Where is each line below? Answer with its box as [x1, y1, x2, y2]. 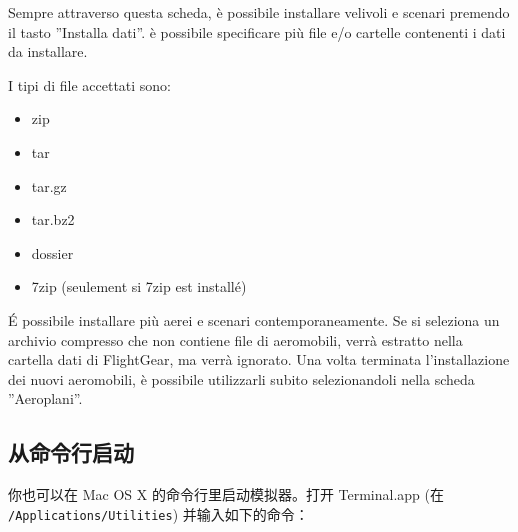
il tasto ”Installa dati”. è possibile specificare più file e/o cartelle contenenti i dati [8, 21, 506, 42]
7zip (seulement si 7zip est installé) [31, 276, 247, 297]
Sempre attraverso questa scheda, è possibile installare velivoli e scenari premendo [8, 2, 510, 22]
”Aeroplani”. [8, 388, 83, 409]
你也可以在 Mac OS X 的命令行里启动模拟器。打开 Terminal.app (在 [8, 484, 444, 505]
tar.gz [31, 175, 67, 196]
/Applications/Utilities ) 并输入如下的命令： [8, 503, 309, 524]
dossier [31, 242, 74, 263]
